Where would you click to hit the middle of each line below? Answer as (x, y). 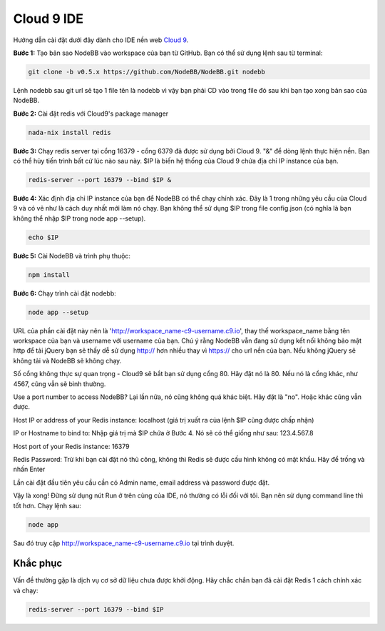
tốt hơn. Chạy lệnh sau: (47, 505)
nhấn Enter (29, 469)
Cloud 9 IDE (48, 19)
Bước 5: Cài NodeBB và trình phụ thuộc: (72, 256)
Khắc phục (38, 564)
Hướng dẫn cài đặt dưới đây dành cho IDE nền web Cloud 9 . (101, 40)
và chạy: (26, 590)
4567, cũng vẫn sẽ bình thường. (60, 384)
